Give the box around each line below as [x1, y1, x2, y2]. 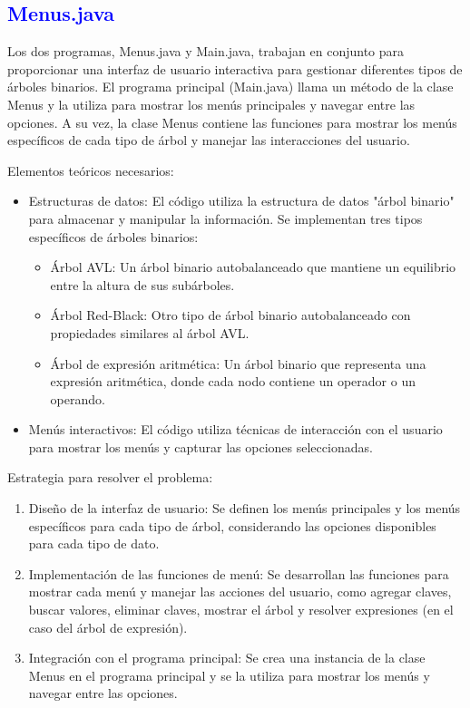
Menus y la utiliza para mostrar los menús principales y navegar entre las [7, 94, 416, 113]
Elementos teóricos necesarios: [7, 160, 174, 179]
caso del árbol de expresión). [28, 617, 188, 636]
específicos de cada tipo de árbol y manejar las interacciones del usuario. [7, 131, 410, 150]
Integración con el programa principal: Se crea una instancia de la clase [28, 648, 426, 667]
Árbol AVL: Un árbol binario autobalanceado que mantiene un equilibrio [50, 257, 456, 276]
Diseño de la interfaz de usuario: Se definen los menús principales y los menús [28, 499, 461, 518]
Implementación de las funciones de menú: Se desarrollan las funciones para [28, 564, 449, 583]
